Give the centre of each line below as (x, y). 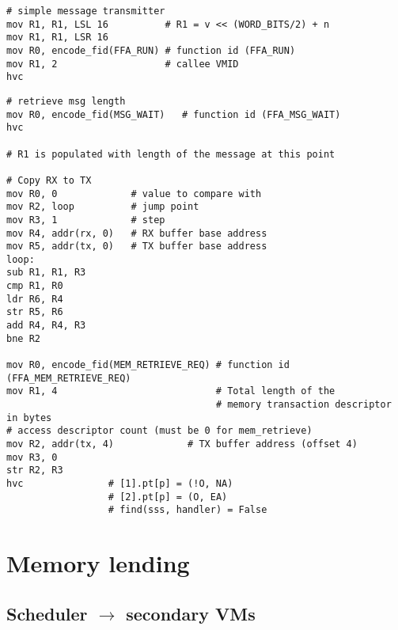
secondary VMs (191, 613)
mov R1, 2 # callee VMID (123, 64)
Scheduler (47, 613)
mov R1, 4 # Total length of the (171, 391)
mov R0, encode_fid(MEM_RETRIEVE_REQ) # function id (148, 365)
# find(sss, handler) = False (188, 510)
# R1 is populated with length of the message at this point (171, 154)
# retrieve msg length (66, 101)
